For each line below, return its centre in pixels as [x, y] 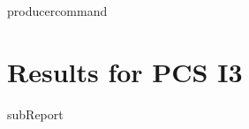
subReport [35, 114]
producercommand [57, 11]
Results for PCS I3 [125, 71]
